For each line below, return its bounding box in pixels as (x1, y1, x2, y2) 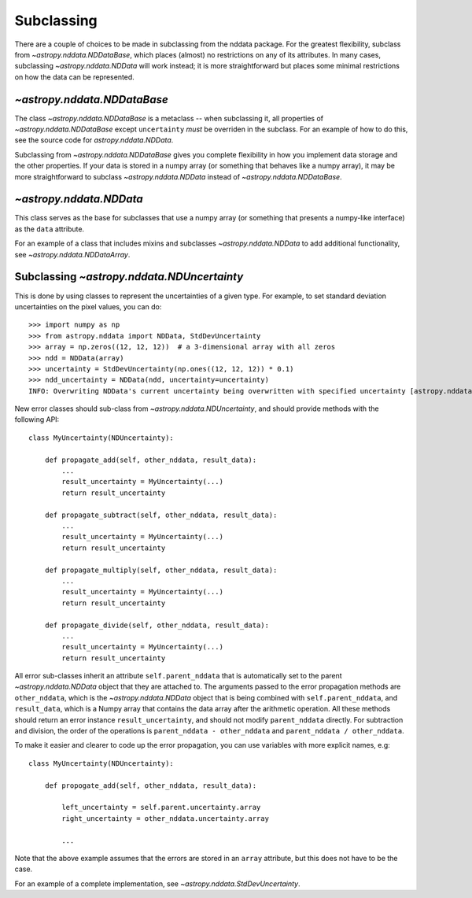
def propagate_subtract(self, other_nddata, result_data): (44, 510, 278, 519)
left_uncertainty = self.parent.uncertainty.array (61, 803, 261, 812)
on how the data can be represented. (14, 72, 135, 82)
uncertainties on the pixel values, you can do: (14, 301, 162, 311)
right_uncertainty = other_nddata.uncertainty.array (61, 814, 269, 822)
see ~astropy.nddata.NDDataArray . (14, 249, 131, 259)
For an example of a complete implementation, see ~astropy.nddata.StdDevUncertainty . (14, 878, 301, 889)
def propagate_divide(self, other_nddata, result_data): (44, 620, 269, 630)
